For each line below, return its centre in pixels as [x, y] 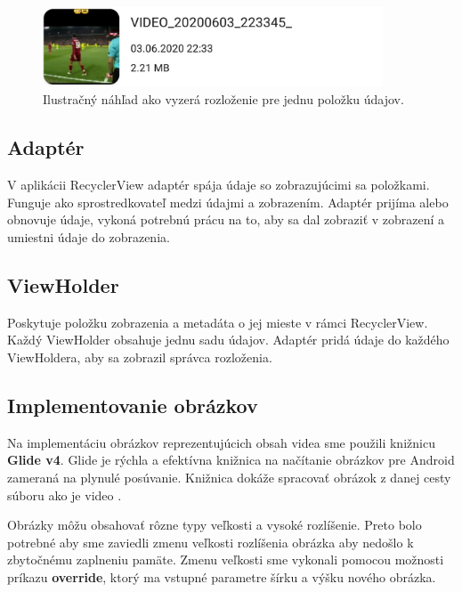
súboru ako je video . [65, 495]
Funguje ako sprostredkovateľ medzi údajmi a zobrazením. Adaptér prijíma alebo [228, 202]
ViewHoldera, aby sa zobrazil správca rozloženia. [140, 357]
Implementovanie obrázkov [133, 405]
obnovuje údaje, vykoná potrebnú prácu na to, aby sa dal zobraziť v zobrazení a [226, 219]
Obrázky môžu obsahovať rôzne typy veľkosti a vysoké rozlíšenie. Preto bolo [215, 525]
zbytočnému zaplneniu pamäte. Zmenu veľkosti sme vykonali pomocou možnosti [226, 560]
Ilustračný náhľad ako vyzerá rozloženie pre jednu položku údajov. [223, 99]
